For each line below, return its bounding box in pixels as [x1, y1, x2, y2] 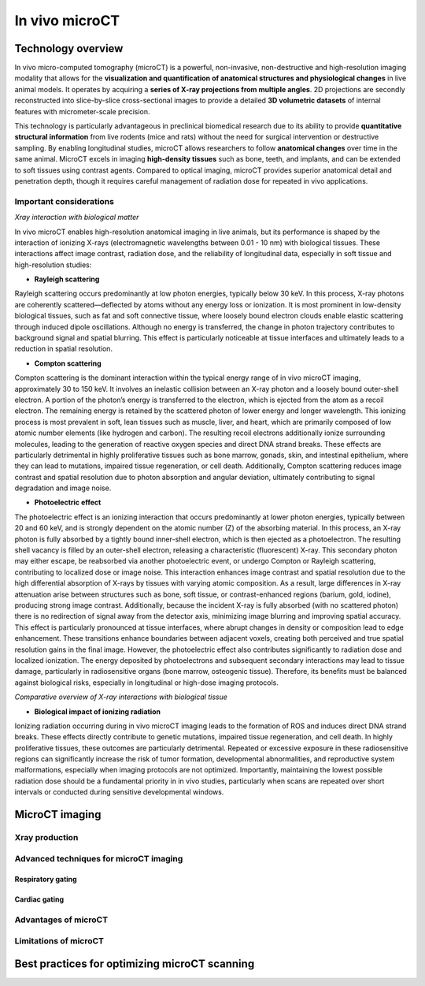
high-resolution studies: [14, 260, 92, 270]
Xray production [14, 832, 79, 843]
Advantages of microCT [14, 914, 109, 925]
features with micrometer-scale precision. [14, 106, 150, 116]
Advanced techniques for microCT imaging [14, 853, 183, 864]
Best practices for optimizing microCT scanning [14, 958, 255, 971]
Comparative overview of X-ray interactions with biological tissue [14, 692, 228, 701]
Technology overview [14, 42, 124, 55]
